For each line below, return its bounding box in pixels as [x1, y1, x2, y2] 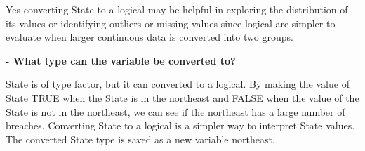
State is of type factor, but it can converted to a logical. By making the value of [6, 77, 350, 91]
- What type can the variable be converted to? [6, 53, 236, 67]
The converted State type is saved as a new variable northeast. [6, 131, 275, 146]
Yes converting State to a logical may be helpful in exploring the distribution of [6, 2, 348, 16]
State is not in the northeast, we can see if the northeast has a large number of [6, 104, 345, 119]
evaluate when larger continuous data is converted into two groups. [6, 29, 293, 44]
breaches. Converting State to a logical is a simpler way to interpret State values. [6, 118, 355, 133]
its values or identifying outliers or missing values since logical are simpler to [6, 15, 336, 30]
